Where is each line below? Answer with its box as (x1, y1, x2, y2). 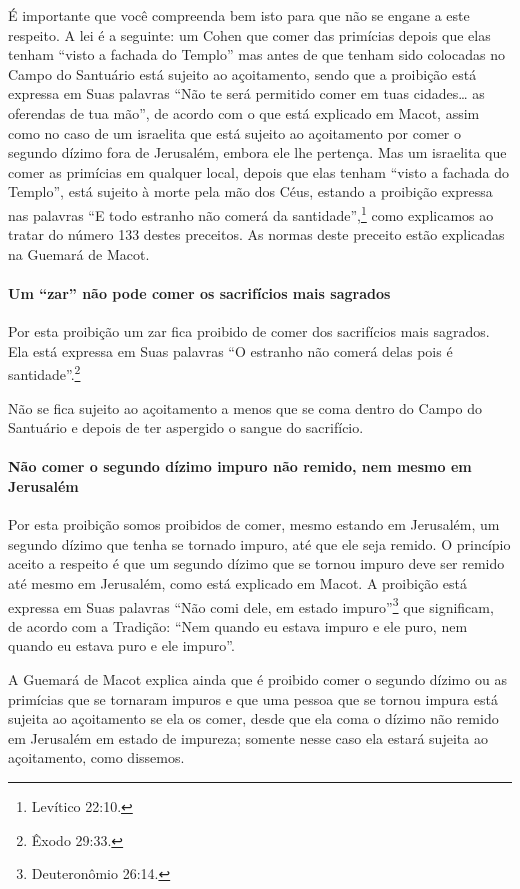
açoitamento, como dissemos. (8, 747, 185, 768)
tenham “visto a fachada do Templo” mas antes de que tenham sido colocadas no (8, 44, 505, 65)
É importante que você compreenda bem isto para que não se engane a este (8, 5, 470, 25)
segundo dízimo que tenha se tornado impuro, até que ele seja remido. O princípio (8, 533, 511, 554)
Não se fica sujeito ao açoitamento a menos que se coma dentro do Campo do (8, 397, 482, 418)
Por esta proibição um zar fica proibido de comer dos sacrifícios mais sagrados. (8, 321, 490, 342)
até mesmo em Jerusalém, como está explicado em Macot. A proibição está (8, 572, 467, 593)
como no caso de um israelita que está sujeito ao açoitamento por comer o (8, 122, 462, 143)
